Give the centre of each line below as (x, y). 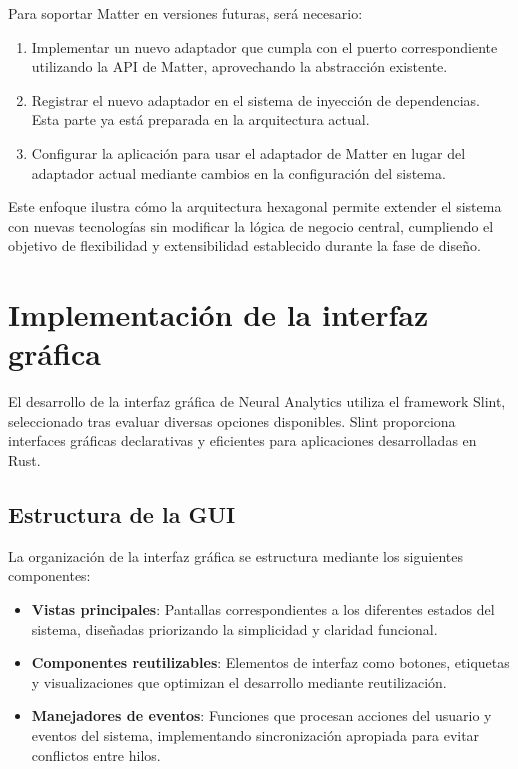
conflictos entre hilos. (96, 754)
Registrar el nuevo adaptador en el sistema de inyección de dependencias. (255, 99)
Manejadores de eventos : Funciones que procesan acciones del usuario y (261, 715)
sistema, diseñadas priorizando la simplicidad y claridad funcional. (234, 628)
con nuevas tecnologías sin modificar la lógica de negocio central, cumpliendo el (251, 225)
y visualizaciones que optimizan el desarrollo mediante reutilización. (239, 681)
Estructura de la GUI (122, 514)
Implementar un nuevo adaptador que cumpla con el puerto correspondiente (264, 46)
